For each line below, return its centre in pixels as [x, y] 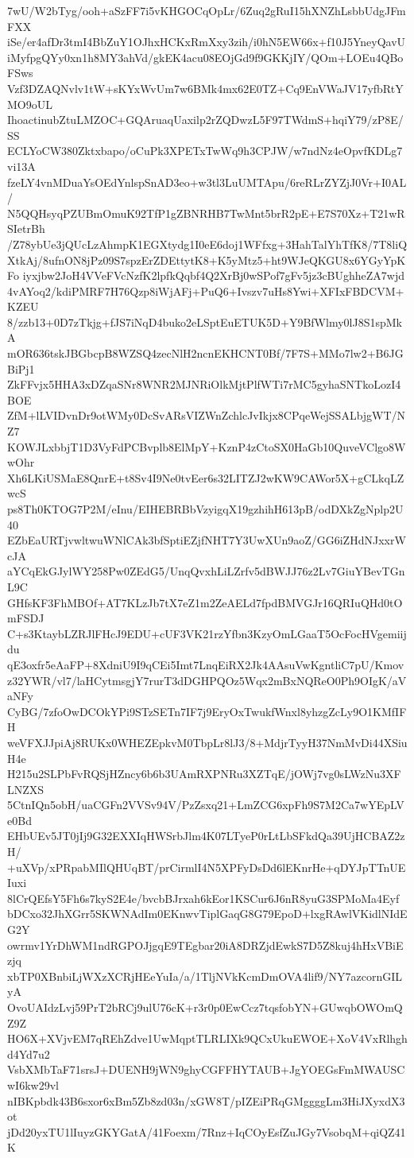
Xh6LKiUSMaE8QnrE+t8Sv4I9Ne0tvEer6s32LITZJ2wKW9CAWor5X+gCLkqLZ [206, 477]
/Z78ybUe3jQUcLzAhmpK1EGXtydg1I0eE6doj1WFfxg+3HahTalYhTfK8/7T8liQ [207, 244]
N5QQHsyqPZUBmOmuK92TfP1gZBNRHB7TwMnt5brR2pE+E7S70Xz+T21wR [206, 213]
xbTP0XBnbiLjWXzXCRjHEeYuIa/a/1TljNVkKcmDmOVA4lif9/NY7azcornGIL [205, 976]
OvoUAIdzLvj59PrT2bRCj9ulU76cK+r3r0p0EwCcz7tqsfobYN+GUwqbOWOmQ [205, 1007]
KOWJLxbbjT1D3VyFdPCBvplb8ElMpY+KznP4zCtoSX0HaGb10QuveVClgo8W [207, 446]
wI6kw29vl [33, 1084]
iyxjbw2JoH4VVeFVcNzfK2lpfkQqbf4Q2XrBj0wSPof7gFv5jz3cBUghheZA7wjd [214, 275]
